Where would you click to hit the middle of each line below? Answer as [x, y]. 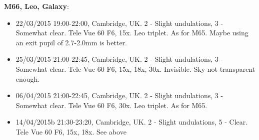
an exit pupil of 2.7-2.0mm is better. [71, 42]
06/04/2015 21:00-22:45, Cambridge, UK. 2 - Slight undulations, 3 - [119, 95]
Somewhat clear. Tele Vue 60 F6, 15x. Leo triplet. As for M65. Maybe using [132, 33]
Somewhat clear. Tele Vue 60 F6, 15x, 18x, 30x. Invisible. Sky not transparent [135, 69]
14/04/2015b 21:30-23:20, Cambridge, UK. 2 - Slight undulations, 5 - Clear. [132, 122]
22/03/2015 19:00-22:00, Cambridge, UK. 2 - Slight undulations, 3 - [119, 23]
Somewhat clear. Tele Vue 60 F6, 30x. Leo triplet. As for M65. [111, 105]
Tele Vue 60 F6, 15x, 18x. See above [71, 131]
